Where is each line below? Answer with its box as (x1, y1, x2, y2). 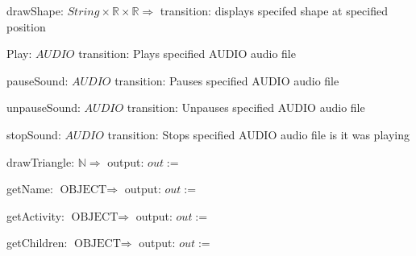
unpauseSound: (6, 99, 81, 116)
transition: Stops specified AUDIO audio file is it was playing (107, 126, 410, 142)
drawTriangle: (6, 153, 75, 170)
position (6, 18, 46, 35)
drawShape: (6, 2, 64, 19)
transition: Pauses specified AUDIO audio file (114, 72, 339, 89)
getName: (6, 180, 53, 197)
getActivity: (6, 207, 64, 224)
